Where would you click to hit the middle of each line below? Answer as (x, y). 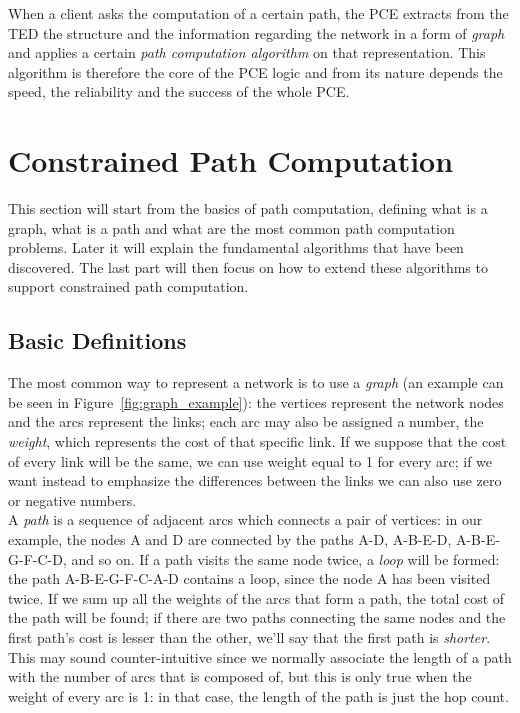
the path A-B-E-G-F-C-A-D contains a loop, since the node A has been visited (249, 578)
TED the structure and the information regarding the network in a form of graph (256, 32)
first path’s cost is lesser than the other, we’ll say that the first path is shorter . (249, 636)
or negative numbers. (72, 499)
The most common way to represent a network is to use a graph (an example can (256, 382)
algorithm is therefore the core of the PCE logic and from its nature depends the (255, 71)
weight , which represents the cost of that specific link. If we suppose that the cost (257, 441)
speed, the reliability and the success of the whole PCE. (179, 91)
